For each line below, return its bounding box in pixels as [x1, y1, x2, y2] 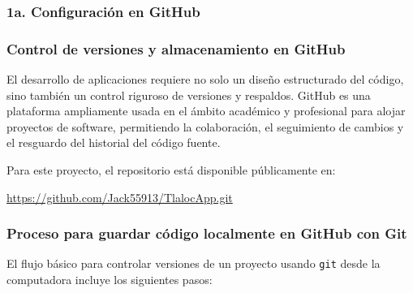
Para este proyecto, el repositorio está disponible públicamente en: [6, 162, 336, 179]
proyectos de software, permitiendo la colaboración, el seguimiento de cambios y [6, 118, 404, 135]
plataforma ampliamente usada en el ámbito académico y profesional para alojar [6, 102, 406, 119]
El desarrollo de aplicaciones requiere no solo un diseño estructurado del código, [6, 71, 404, 88]
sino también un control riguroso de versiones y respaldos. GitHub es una [6, 86, 371, 103]
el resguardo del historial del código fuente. [6, 134, 221, 151]
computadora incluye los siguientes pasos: [6, 271, 213, 288]
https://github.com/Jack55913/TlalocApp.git [6, 188, 233, 205]
